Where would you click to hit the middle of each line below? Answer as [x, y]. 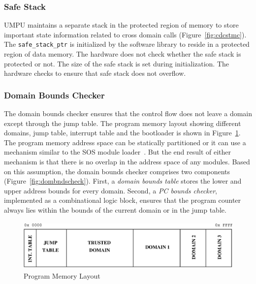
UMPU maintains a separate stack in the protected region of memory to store [121, 25]
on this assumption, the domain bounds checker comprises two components [117, 171]
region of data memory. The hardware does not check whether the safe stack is [123, 54]
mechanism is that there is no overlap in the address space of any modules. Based [127, 162]
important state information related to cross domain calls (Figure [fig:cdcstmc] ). [125, 34]
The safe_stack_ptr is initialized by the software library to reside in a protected [127, 44]
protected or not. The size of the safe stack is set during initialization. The [117, 63]
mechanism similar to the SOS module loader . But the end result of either [118, 152]
